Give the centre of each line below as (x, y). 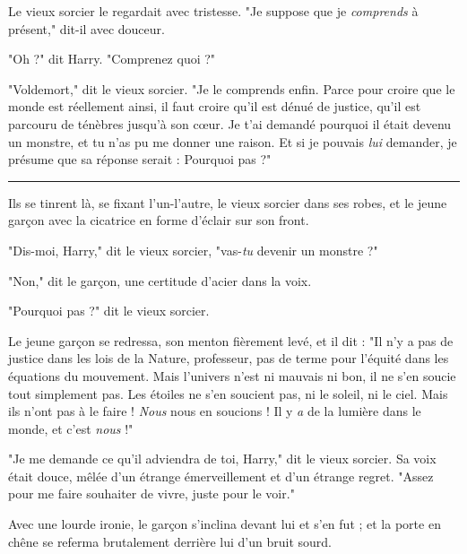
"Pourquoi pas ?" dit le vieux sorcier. (109, 311)
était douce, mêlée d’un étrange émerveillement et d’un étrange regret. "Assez (221, 476)
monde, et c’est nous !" (71, 428)
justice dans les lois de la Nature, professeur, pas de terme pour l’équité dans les (229, 358)
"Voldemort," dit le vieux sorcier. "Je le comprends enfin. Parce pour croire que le (232, 88)
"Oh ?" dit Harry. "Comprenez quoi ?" (112, 59)
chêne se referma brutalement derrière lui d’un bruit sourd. (170, 541)
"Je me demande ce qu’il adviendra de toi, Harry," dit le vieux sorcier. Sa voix (222, 459)
